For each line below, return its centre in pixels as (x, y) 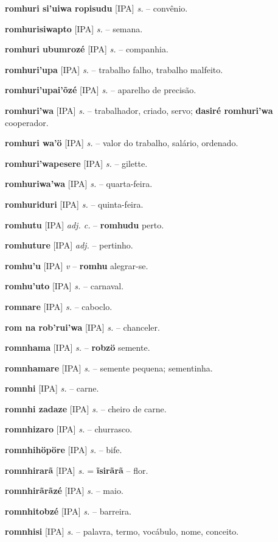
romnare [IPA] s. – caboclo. (59, 306)
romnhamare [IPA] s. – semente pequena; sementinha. (109, 368)
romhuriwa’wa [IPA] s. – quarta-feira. (79, 184)
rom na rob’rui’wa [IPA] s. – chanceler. (82, 327)
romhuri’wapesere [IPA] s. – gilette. (76, 163)
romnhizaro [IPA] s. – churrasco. (69, 429)
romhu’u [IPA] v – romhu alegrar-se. (77, 265)
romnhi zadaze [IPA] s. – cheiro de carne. (86, 408)
